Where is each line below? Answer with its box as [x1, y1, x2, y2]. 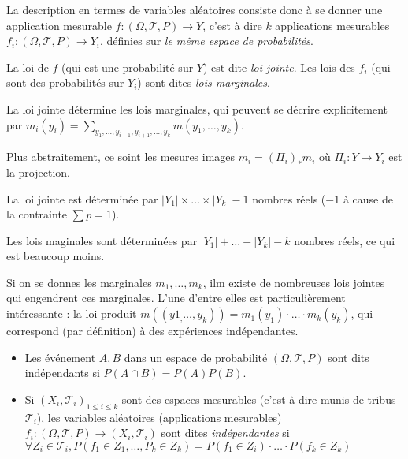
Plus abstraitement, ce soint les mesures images [6, 148, 236, 165]
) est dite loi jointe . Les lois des [202, 58, 355, 75]
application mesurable [6, 17, 112, 33]
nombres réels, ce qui [294, 232, 395, 248]
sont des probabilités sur [6, 74, 124, 91]
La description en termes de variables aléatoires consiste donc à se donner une [6, 2, 383, 17]
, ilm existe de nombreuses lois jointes [202, 274, 385, 290]
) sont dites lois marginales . [137, 74, 270, 91]
